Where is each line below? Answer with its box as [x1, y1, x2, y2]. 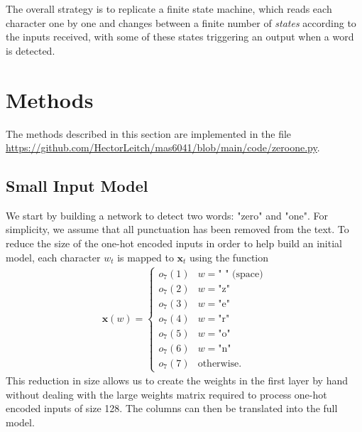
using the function [190, 249, 269, 264]
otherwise [197, 358, 239, 369]
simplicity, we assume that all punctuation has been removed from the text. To [6, 222, 349, 237]
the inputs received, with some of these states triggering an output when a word [6, 29, 354, 44]
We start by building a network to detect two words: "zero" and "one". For [6, 207, 328, 222]
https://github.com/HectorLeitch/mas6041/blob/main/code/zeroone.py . [6, 140, 320, 155]
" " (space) [218, 269, 263, 279]
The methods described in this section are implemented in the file [6, 126, 292, 141]
